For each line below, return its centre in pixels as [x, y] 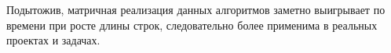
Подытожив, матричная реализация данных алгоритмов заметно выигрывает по [196, 9]
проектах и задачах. [53, 40]
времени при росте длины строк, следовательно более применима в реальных [192, 25]
